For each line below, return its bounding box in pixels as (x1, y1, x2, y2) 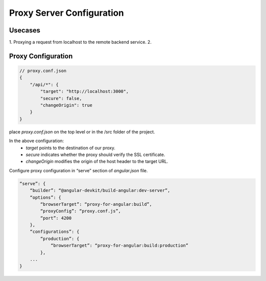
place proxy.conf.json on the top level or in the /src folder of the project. (9, 128, 155, 135)
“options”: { (30, 194, 62, 200)
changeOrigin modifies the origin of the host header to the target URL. (26, 158, 168, 164)
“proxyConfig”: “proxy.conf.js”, (40, 208, 121, 214)
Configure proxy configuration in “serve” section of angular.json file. (9, 167, 148, 173)
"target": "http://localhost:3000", (40, 89, 129, 94)
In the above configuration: (9, 138, 64, 144)
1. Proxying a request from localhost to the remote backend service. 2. (9, 39, 152, 45)
